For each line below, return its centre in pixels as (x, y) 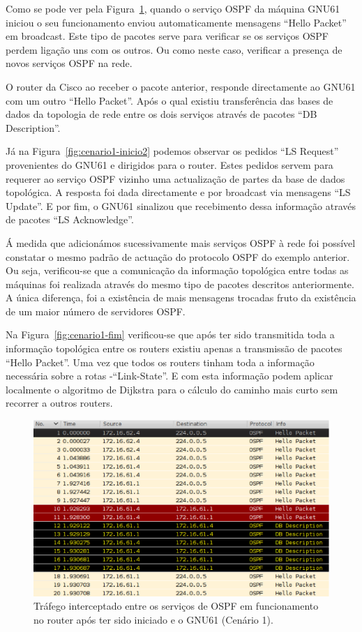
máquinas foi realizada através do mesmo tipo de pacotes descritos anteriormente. (180, 284)
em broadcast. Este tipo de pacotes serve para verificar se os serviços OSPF (167, 36)
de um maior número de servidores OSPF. (96, 311)
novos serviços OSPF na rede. (69, 63)
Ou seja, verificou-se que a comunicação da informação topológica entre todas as (177, 270)
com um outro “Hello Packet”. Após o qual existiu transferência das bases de (169, 100)
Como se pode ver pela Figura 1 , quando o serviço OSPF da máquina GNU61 (173, 8)
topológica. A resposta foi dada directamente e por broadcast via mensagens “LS (178, 192)
